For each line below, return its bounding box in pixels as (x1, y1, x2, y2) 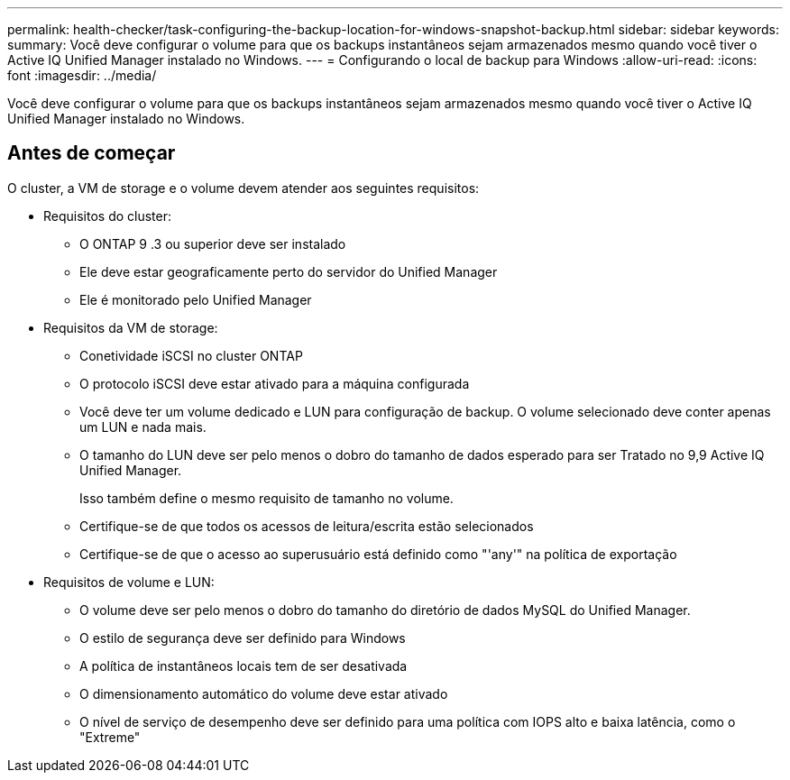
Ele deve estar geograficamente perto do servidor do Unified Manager (79, 263, 498, 280)
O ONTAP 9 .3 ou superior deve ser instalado (79, 235, 346, 252)
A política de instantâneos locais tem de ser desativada (79, 657, 408, 674)
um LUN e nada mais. (79, 418, 207, 435)
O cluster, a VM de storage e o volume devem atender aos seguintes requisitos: (7, 179, 480, 196)
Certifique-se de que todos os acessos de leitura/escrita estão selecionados (79, 518, 534, 534)
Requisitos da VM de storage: (43, 319, 218, 335)
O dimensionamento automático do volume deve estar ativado (79, 685, 448, 702)
